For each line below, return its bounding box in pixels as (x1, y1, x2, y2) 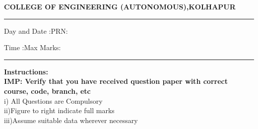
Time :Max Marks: (4, 42, 61, 53)
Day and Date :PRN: (4, 25, 68, 36)
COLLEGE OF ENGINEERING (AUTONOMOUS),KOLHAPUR (4, 1, 236, 11)
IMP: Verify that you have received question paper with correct (4, 76, 228, 86)
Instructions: (4, 66, 48, 76)
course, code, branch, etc (4, 85, 91, 96)
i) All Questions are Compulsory (4, 95, 103, 106)
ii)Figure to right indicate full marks (4, 105, 115, 116)
